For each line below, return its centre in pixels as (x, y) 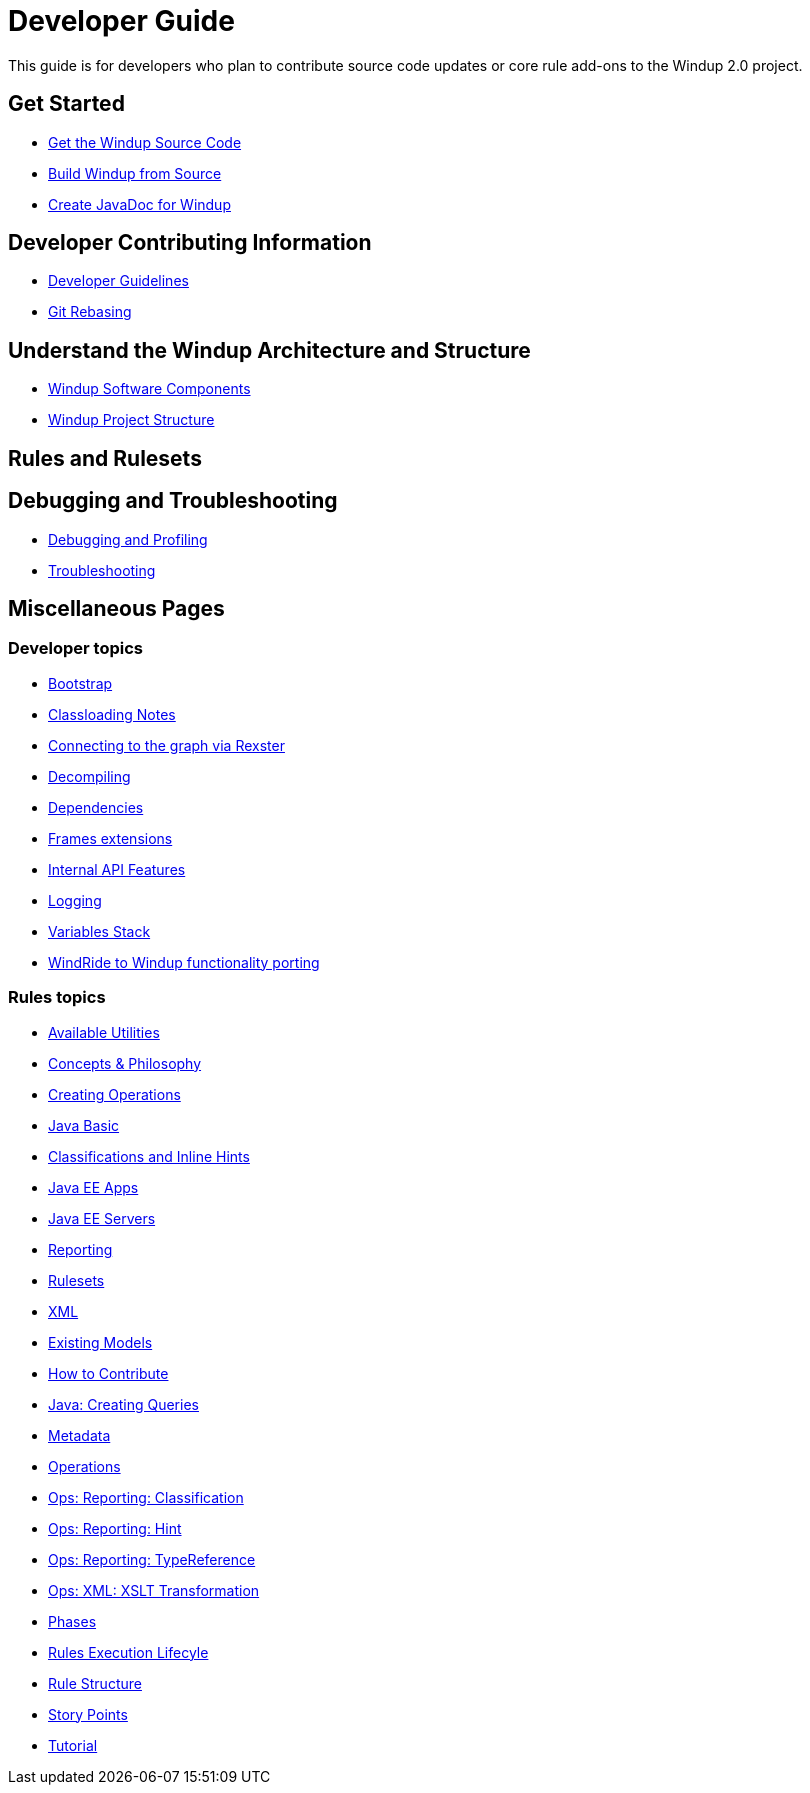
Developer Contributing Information (190, 243)
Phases (72, 1621)
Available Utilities (104, 1032)
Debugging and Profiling (128, 539)
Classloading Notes (112, 714)
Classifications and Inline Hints (149, 1156)
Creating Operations (114, 1094)
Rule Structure (95, 1683)
